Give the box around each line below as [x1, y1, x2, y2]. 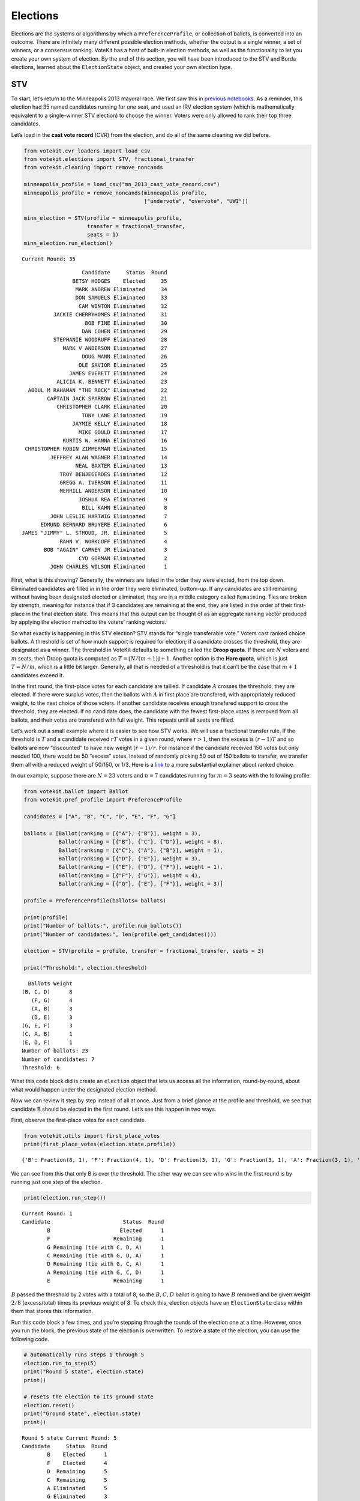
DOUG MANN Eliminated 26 [82, 353, 167, 360]
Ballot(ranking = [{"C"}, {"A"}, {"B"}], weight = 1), [58, 847, 223, 854]
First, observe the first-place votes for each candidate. [11, 1116, 146, 1123]
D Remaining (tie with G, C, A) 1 [47, 1261, 164, 1267]
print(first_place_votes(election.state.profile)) [23, 1141, 176, 1148]
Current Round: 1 [22, 1210, 73, 1217]
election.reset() [23, 1402, 75, 1409]
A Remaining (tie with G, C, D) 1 [47, 1269, 164, 1276]
